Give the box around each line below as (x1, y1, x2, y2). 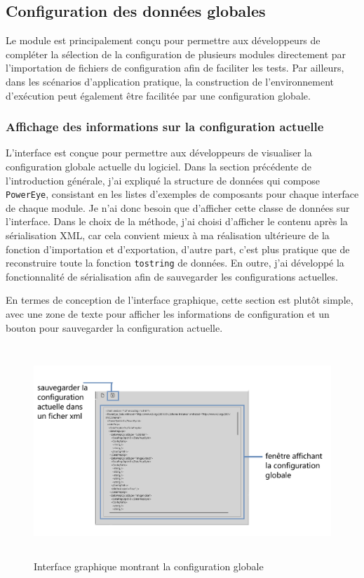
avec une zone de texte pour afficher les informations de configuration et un (6, 307, 330, 321)
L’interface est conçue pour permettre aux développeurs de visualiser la (6, 145, 312, 160)
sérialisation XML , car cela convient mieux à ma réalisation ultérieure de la (6, 228, 330, 243)
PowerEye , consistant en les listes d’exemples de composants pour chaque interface (6, 187, 359, 201)
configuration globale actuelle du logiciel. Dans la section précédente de (6, 159, 311, 173)
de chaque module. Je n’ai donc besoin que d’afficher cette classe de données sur (6, 200, 350, 215)
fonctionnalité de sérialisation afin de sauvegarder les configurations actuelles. (6, 269, 338, 283)
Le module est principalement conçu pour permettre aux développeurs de (6, 33, 321, 48)
